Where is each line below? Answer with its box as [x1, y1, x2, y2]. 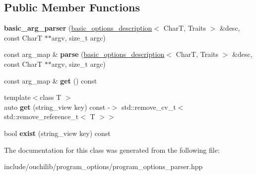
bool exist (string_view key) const [4, 128, 111, 138]
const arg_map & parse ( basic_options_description [4, 49, 165, 59]
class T [40, 92, 62, 102]
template [4, 92, 31, 102]
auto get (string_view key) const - [4, 101, 110, 112]
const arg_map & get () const [4, 75, 97, 86]
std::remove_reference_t [4, 111, 79, 122]
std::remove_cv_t [121, 101, 176, 112]
